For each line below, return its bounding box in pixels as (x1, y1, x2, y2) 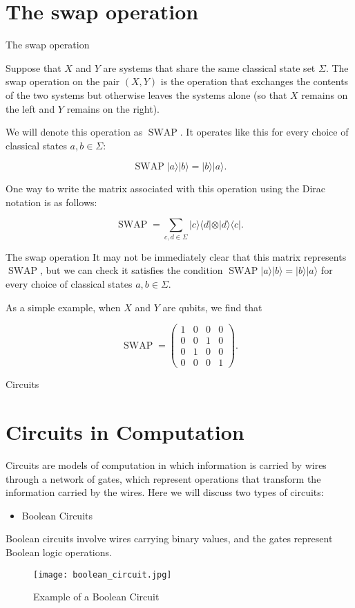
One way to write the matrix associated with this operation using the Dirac (6, 181, 326, 196)
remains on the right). (66, 101, 160, 116)
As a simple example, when (6, 300, 121, 314)
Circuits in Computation (6, 418, 244, 446)
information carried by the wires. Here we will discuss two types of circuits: (6, 485, 324, 499)
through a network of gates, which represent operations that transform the (6, 471, 321, 486)
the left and (6, 101, 55, 116)
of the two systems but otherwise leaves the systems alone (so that (6, 87, 287, 102)
